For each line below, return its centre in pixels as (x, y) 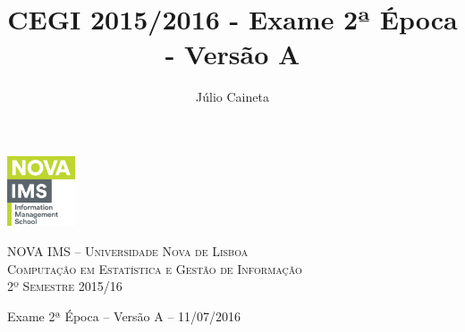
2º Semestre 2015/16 (65, 286)
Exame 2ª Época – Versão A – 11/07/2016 (124, 315)
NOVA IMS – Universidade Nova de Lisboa (128, 250)
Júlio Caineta (232, 97)
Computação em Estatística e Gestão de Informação (155, 268)
